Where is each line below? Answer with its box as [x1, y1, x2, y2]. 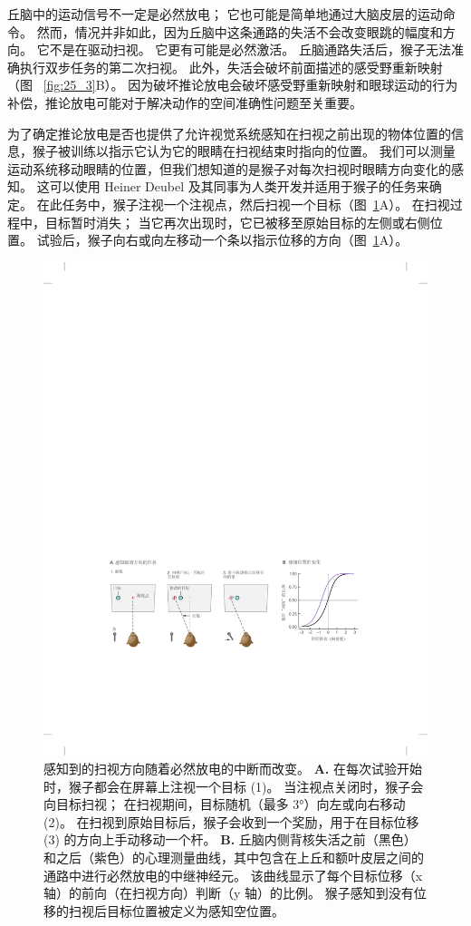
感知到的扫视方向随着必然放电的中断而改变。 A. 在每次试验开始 [43, 759, 422, 778]
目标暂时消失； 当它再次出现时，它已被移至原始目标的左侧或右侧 [44, 212, 430, 231]
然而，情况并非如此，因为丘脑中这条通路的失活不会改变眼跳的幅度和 [36, 22, 443, 41]
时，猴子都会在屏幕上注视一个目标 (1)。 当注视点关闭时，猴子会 [43, 776, 424, 795]
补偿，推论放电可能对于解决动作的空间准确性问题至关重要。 [7, 93, 362, 112]
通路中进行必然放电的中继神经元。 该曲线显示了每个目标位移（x [43, 865, 423, 884]
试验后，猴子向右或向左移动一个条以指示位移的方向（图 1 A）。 [36, 230, 409, 249]
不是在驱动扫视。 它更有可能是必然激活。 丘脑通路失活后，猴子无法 [49, 40, 451, 59]
